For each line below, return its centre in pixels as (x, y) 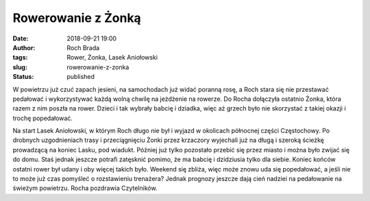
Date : (21, 38)
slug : (20, 67)
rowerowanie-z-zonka (98, 67)
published (81, 77)
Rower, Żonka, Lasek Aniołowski (112, 58)
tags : (20, 58)
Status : (23, 77)
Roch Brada (83, 47)
